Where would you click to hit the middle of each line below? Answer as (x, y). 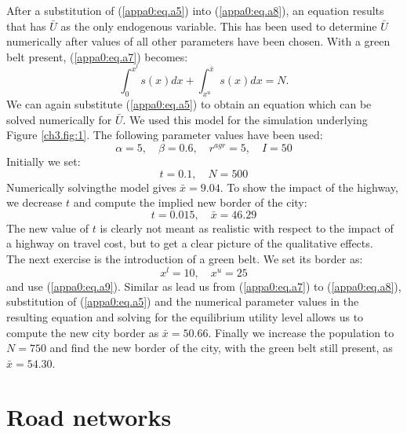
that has (26, 26)
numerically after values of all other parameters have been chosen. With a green (198, 41)
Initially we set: (44, 161)
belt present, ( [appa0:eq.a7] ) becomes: (97, 56)
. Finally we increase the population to (301, 332)
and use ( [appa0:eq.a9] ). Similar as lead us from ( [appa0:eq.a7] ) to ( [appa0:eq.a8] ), (204, 286)
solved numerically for (59, 119)
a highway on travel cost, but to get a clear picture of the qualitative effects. (190, 243)
